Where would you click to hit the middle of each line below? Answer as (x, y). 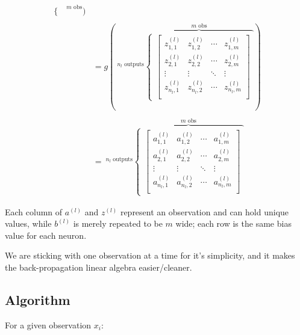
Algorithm (38, 300)
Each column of (34, 211)
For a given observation (48, 324)
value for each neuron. (46, 235)
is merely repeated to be (118, 223)
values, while (28, 223)
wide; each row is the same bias (233, 223)
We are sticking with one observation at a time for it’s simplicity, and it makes (150, 255)
